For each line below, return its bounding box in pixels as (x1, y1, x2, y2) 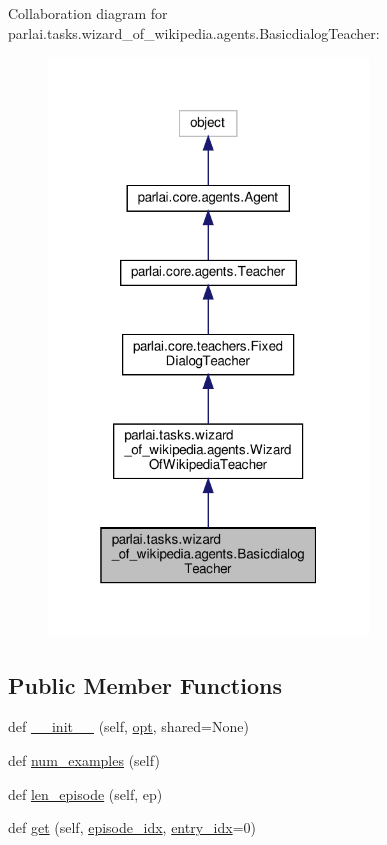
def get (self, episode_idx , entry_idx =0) (8, 817, 256, 838)
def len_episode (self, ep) (8, 783, 163, 804)
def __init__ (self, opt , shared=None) (8, 716, 249, 737)
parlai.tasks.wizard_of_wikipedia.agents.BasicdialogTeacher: (8, 22, 380, 43)
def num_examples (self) (8, 749, 160, 770)
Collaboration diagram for (8, 3, 168, 23)
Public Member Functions (8, 669, 282, 700)
